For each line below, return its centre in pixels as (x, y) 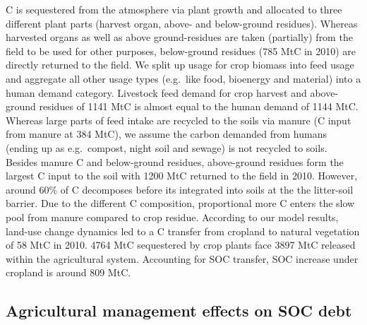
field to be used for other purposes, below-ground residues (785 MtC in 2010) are (181, 51)
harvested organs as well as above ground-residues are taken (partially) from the (179, 37)
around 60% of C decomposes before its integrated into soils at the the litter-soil (180, 189)
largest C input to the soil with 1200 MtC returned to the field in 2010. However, (182, 176)
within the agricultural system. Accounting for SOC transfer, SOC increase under (182, 258)
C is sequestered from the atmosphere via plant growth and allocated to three (174, 9)
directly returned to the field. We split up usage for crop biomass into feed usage (180, 65)
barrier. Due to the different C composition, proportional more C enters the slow (180, 203)
